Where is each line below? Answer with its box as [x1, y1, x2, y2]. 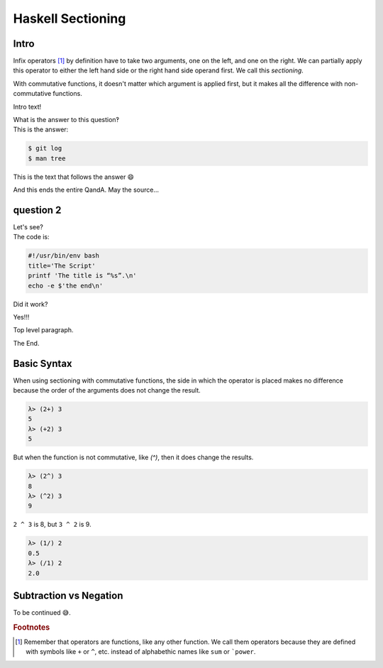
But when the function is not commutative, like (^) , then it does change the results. [13, 453, 254, 461]
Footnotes [13, 622, 50, 632]
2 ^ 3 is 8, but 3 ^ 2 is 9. [13, 520, 91, 529]
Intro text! [13, 102, 42, 111]
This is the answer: [13, 125, 69, 134]
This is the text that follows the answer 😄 [13, 173, 135, 181]
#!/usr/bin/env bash [28, 252, 99, 260]
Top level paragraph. [13, 326, 74, 334]
